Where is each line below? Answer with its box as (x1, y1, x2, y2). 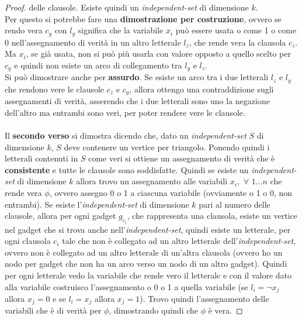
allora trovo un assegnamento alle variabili (76, 175, 228, 187)
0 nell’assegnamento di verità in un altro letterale (5, 36, 181, 48)
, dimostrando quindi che (109, 304, 199, 316)
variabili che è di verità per (5, 304, 102, 316)
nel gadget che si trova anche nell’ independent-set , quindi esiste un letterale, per (5, 223, 291, 235)
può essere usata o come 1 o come (175, 24, 297, 36)
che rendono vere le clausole (5, 82, 105, 95)
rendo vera (5, 24, 43, 36)
